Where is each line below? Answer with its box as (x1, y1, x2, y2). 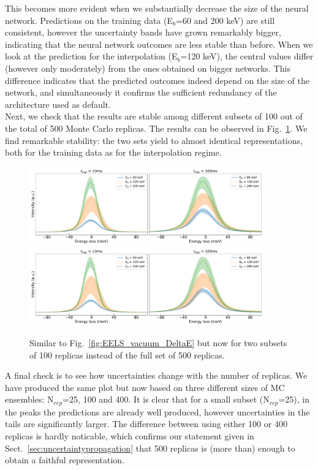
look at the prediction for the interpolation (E (5, 50, 178, 63)
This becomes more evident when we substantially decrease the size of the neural (5, 2, 309, 14)
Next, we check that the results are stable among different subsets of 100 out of (5, 110, 303, 123)
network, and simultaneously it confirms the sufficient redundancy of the (5, 86, 277, 99)
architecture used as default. (5, 97, 111, 110)
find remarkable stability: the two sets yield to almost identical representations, (5, 134, 303, 146)
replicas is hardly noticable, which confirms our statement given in (5, 430, 254, 442)
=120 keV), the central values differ (180, 50, 314, 63)
